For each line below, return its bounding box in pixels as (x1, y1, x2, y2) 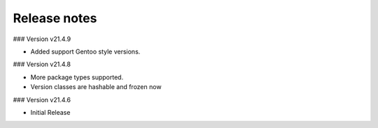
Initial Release (30, 108, 71, 116)
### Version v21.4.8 (13, 60, 71, 69)
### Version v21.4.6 (13, 95, 71, 104)
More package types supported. (30, 73, 124, 81)
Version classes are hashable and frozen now (30, 83, 162, 91)
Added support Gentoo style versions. (30, 47, 141, 56)
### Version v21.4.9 (13, 35, 71, 43)
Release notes (13, 10, 97, 26)
